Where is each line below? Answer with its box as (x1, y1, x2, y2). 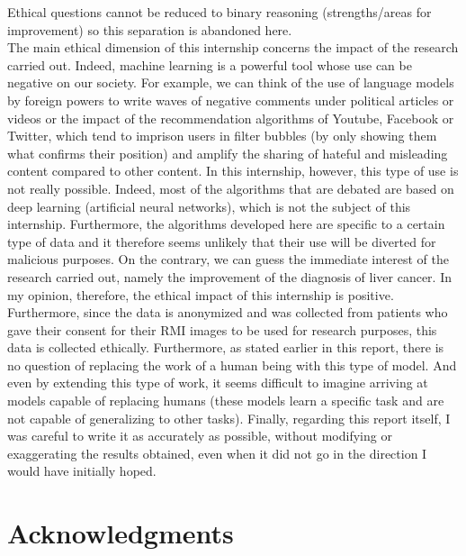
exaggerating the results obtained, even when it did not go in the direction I (7, 443, 427, 462)
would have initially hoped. (7, 461, 157, 480)
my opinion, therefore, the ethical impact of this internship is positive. (7, 285, 394, 304)
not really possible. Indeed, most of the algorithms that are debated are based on (7, 178, 454, 197)
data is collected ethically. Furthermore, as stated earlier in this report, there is (7, 338, 444, 357)
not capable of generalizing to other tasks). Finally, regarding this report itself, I (7, 408, 451, 427)
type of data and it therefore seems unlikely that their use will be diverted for (7, 232, 436, 251)
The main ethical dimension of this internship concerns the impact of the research (7, 38, 459, 57)
